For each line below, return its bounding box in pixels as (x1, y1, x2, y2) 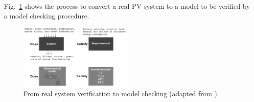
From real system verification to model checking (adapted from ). (23, 88, 219, 99)
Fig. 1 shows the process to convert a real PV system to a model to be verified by (4, 1, 250, 11)
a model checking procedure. (4, 10, 89, 20)
